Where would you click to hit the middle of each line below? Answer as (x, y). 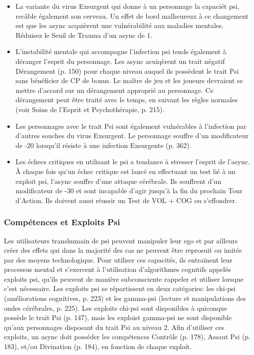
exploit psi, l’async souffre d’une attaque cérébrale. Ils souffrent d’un (118, 181)
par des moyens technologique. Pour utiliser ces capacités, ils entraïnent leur (118, 259)
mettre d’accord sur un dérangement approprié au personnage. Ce (114, 90)
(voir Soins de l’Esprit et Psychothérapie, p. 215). (90, 109)
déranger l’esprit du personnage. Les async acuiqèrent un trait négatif (120, 61)
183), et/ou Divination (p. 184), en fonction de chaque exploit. (98, 346)
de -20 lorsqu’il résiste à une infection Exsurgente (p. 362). (103, 145)
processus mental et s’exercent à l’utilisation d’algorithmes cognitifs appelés (117, 269)
